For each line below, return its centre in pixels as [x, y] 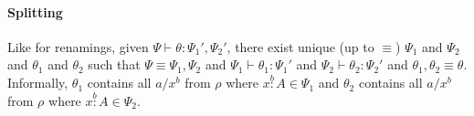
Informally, [38, 83]
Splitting [35, 11]
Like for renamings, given [78, 46]
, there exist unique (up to [300, 46]
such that [114, 64]
